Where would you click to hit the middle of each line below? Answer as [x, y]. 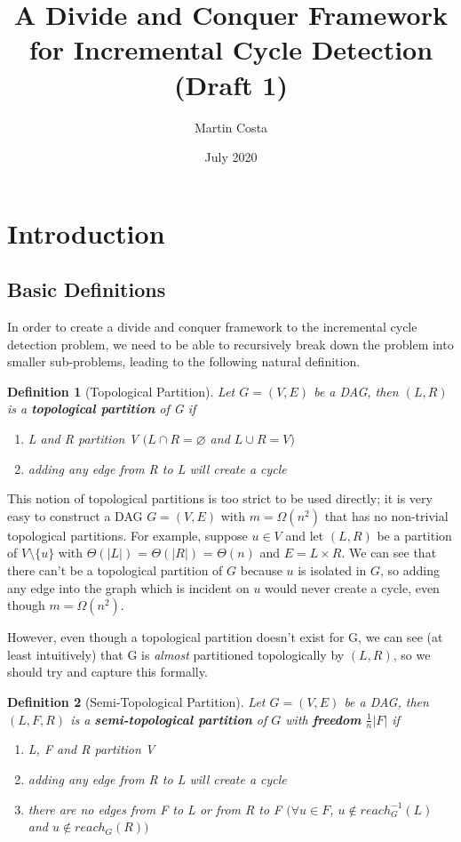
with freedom [323, 719]
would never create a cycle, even [352, 587]
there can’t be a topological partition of [115, 570]
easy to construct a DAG [75, 515]
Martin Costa [231, 127]
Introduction [86, 233]
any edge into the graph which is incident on [128, 587]
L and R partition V [83, 439]
